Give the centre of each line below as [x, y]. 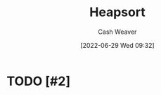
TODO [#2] [39, 81]
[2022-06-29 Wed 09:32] [117, 45]
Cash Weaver [117, 32]
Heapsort [117, 12]
